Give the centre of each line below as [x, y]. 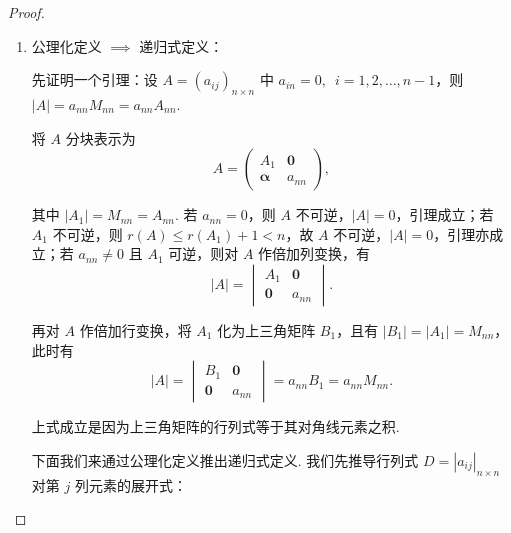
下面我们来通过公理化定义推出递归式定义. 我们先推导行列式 [225, 459]
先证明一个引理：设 [94, 79]
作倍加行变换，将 [135, 329]
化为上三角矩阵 [266, 329]
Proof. [26, 12]
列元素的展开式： [130, 484]
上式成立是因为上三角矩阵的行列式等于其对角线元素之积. [215, 426]
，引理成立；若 [444, 214]
